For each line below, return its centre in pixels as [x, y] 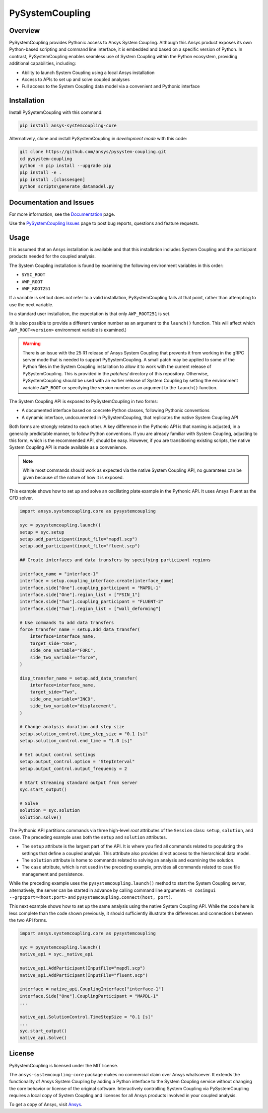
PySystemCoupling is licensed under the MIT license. [64, 1065]
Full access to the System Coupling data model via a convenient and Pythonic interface [111, 86]
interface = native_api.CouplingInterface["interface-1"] [92, 989]
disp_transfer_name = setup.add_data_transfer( [78, 678]
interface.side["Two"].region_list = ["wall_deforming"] [90, 608]
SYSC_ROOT [33, 275]
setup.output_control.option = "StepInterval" [77, 762]
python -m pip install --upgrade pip [66, 166]
